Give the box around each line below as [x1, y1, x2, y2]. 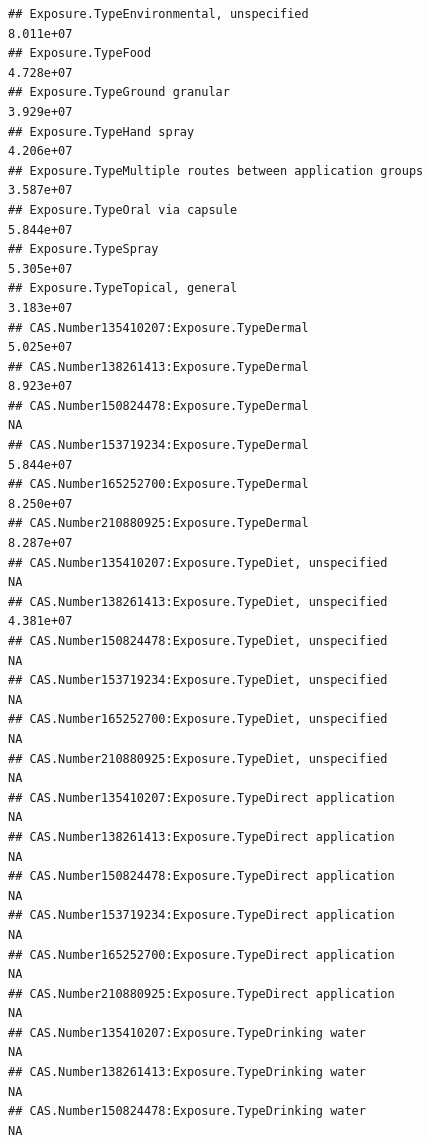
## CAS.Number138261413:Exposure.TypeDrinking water [8, 1065, 366, 1080]
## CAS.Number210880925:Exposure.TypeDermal [8, 516, 309, 531]
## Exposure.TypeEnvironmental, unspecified [8, 7, 309, 21]
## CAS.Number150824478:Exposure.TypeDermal [8, 398, 309, 413]
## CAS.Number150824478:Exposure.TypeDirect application [8, 869, 395, 884]
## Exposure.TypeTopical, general [8, 281, 238, 296]
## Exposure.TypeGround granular [8, 85, 230, 100]
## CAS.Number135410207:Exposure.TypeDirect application [8, 790, 395, 805]
